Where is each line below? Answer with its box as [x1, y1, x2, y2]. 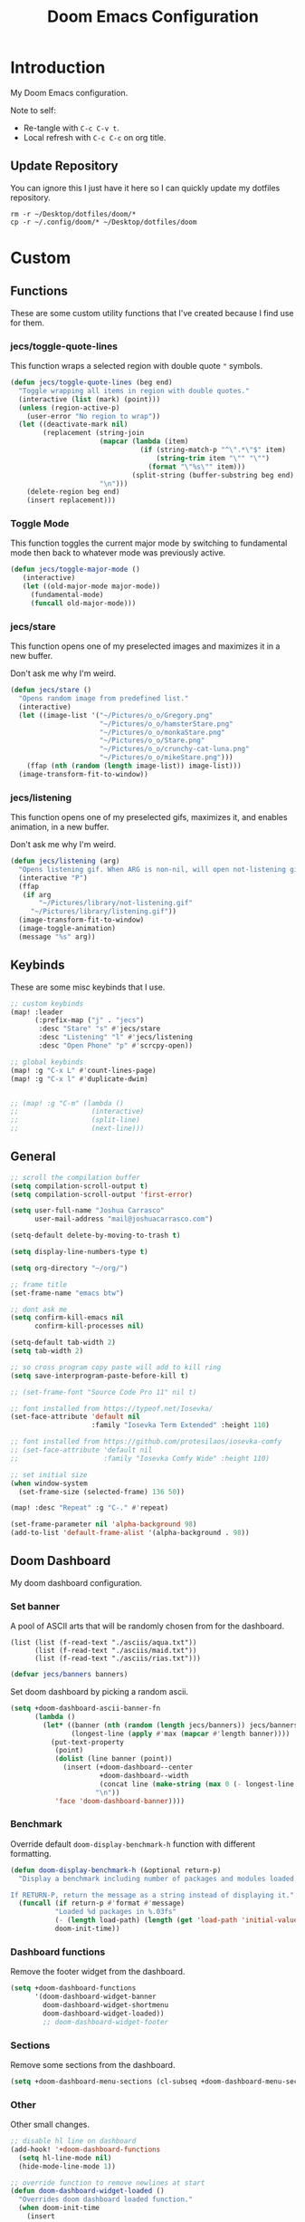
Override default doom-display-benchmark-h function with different [10, 1838, 256, 1850]
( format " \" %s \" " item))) [148, 462, 246, 471]
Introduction [10, 57, 106, 78]
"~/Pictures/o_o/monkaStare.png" [99, 728, 225, 737]
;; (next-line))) [10, 1124, 145, 1134]
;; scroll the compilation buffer [10, 1173, 141, 1182]
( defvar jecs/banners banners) [10, 1670, 129, 1679]
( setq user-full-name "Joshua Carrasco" [10, 1206, 166, 1215]
